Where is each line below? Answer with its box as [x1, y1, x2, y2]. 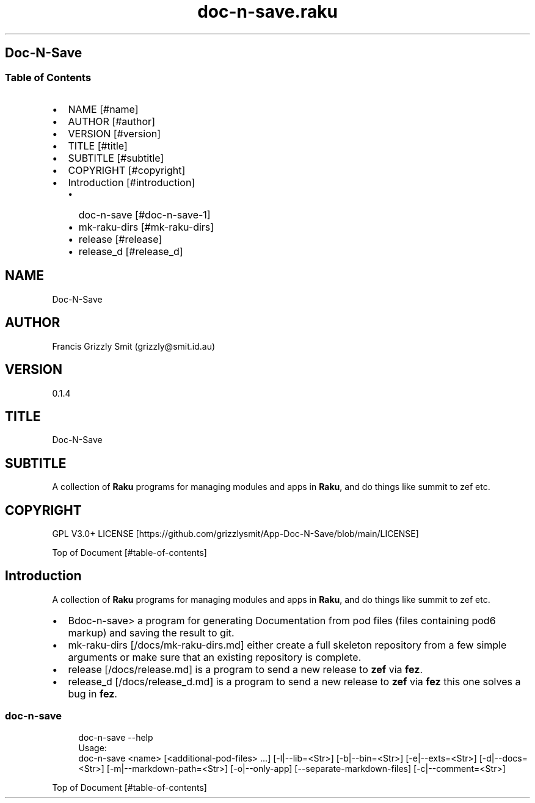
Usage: [78, 742, 107, 753]
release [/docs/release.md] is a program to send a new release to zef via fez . [68, 663, 423, 675]
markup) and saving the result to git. [68, 626, 235, 639]
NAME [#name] [68, 103, 139, 115]
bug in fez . [68, 687, 117, 700]
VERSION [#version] [68, 127, 161, 140]
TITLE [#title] [68, 139, 128, 152]
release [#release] [78, 232, 162, 245]
